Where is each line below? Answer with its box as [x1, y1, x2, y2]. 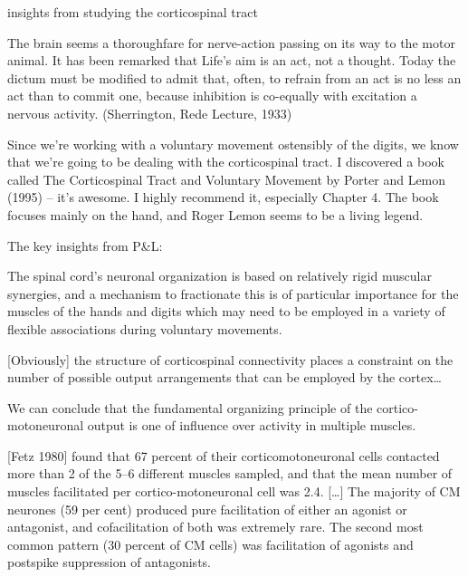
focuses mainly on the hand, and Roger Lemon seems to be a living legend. [7, 205, 424, 224]
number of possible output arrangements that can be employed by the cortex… [7, 368, 442, 387]
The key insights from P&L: [7, 236, 163, 255]
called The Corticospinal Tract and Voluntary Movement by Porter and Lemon [7, 169, 446, 188]
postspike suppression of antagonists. [7, 553, 211, 572]
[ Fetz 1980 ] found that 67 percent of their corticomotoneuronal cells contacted [7, 446, 440, 465]
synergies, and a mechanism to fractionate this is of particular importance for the [7, 284, 459, 303]
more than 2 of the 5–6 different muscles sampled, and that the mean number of [7, 464, 453, 483]
